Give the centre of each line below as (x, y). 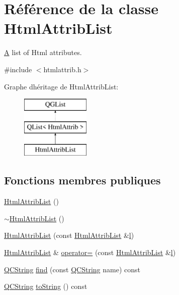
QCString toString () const (46, 286)
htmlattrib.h (62, 69)
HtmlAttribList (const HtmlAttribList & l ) (69, 235)
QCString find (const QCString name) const (72, 269)
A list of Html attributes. (43, 52)
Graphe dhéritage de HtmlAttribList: (61, 86)
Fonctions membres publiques (82, 180)
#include (18, 69)
